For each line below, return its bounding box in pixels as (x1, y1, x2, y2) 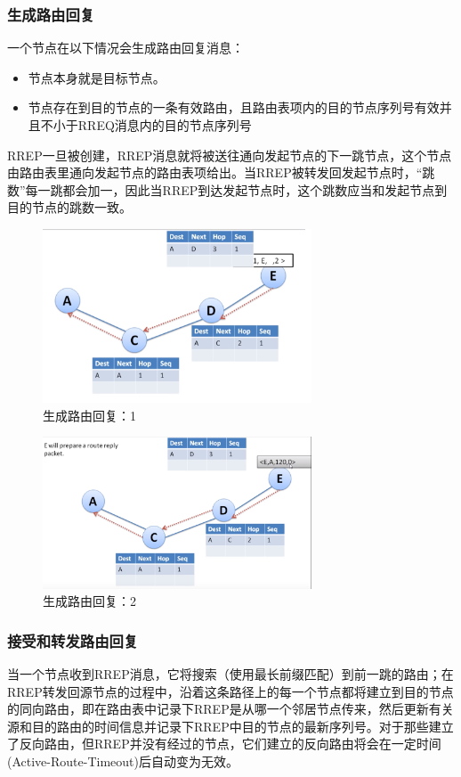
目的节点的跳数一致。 (7, 198, 132, 217)
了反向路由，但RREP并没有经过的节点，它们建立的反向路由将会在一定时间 (7, 734, 441, 753)
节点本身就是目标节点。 (28, 68, 166, 86)
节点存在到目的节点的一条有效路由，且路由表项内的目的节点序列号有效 (28, 98, 440, 117)
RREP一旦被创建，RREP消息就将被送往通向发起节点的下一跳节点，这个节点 (7, 145, 452, 164)
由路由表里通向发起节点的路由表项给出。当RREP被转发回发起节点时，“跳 (7, 163, 435, 182)
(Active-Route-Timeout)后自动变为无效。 (7, 751, 239, 770)
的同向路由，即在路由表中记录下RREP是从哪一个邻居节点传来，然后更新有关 (7, 699, 454, 718)
